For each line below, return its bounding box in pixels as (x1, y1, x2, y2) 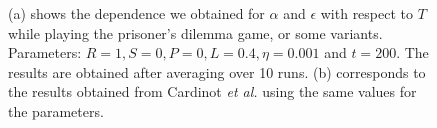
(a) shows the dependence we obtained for (8, 3, 265, 23)
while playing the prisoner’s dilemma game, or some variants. (8, 22, 383, 43)
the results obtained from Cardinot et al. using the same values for (8, 81, 417, 102)
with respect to (320, 3, 414, 23)
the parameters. (8, 100, 104, 121)
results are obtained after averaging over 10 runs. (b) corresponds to (8, 61, 426, 82)
